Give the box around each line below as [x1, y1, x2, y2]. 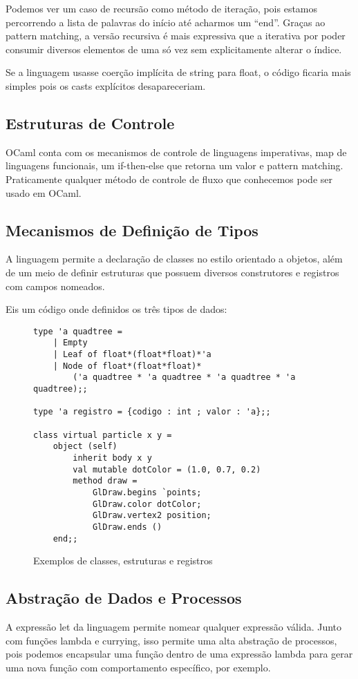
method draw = [73, 476, 138, 486]
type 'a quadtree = [33, 326, 122, 336]
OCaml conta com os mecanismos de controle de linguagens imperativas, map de [6, 144, 347, 159]
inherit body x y [73, 452, 152, 463]
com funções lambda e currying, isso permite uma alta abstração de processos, [6, 633, 337, 647]
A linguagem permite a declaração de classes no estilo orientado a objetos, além [6, 251, 343, 266]
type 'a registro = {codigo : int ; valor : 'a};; [33, 407, 271, 417]
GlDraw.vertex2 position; [92, 510, 211, 521]
